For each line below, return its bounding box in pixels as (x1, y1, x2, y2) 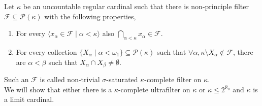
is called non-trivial (40, 74, 100, 85)
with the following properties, (44, 11, 136, 21)
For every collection (16, 46, 77, 57)
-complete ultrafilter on (118, 84, 190, 94)
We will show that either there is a (4, 84, 112, 94)
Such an (4, 74, 29, 85)
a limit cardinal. (4, 94, 54, 104)
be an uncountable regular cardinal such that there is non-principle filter (23, 1, 249, 11)
